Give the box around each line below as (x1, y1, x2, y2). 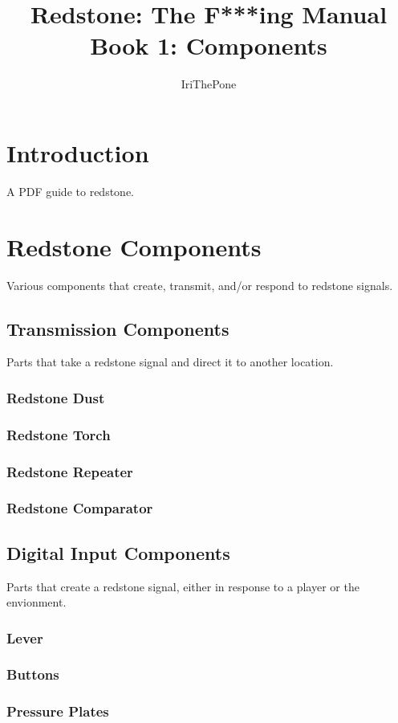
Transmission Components (6, 316, 229, 341)
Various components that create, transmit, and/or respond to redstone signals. (6, 276, 393, 293)
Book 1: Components (90, 29, 327, 62)
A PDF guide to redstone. (6, 182, 134, 199)
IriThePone (181, 76, 237, 92)
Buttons (6, 664, 59, 684)
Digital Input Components (6, 540, 230, 565)
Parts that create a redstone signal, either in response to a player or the (6, 578, 359, 594)
